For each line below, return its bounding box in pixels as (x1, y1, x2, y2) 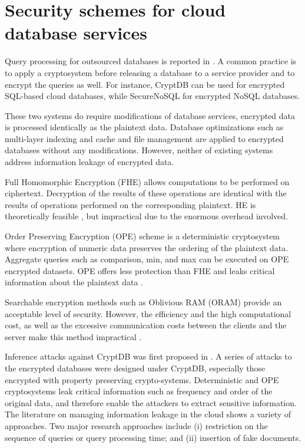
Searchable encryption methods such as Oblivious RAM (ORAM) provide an (5, 296, 282, 308)
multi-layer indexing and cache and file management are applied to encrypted (5, 132, 284, 144)
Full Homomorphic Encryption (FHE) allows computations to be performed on (5, 175, 290, 187)
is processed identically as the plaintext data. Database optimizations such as (5, 121, 284, 133)
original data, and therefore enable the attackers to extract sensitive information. (5, 396, 297, 409)
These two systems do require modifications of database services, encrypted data (5, 109, 296, 121)
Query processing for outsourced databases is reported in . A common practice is (5, 55, 297, 67)
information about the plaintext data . (5, 276, 143, 288)
